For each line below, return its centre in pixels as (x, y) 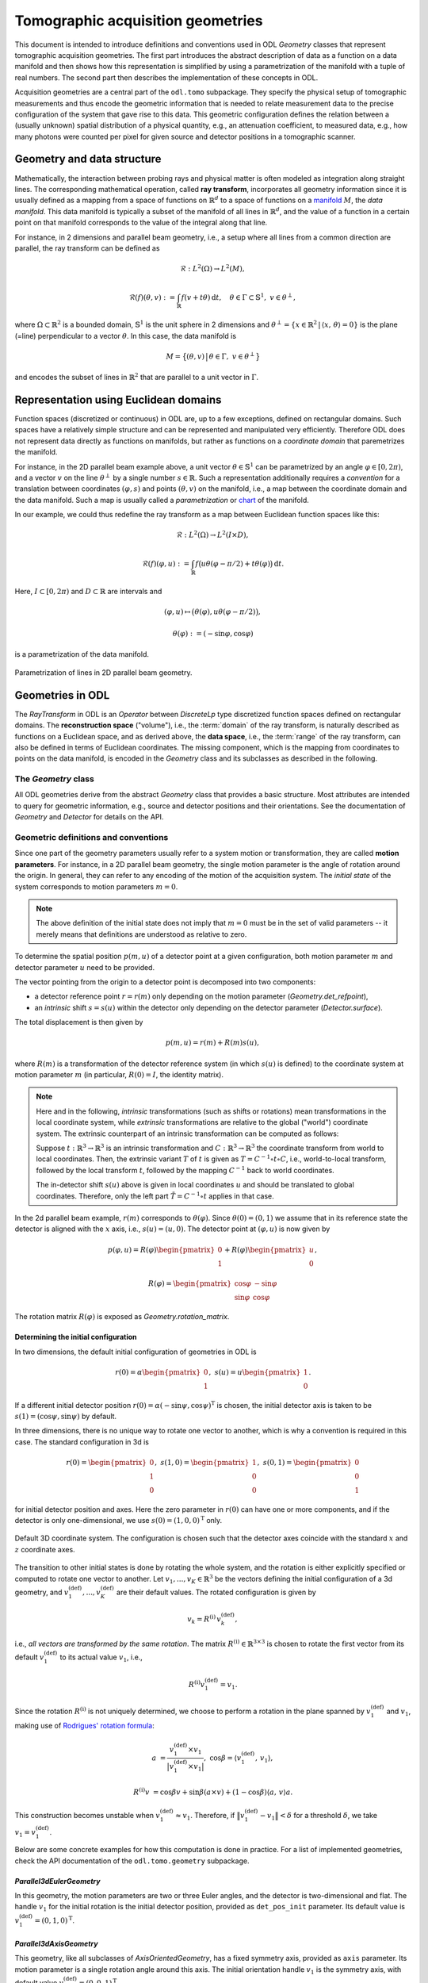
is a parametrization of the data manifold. (82, 654)
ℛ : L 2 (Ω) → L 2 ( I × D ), (212, 534)
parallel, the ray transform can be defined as (87, 248)
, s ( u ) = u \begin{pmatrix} (255, 1372)
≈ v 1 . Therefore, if (205, 1816)
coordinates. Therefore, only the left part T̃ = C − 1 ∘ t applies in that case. (155, 1195)
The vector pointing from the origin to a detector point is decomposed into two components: (165, 982)
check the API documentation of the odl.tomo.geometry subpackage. (132, 1861)
